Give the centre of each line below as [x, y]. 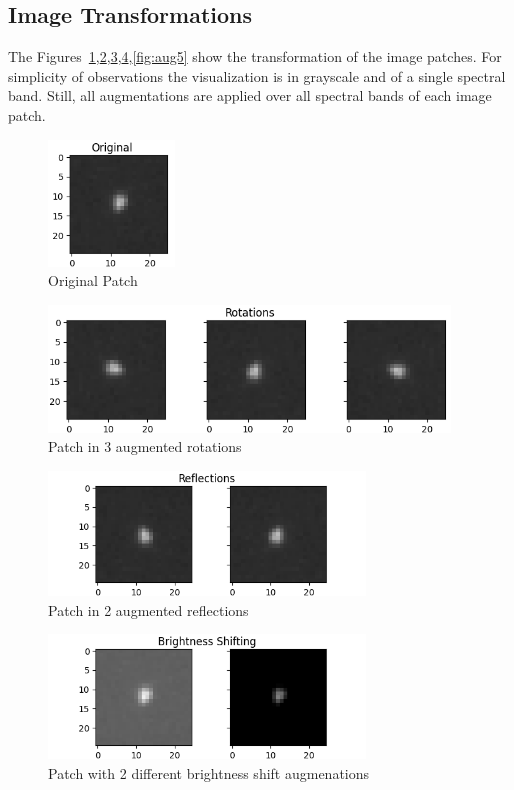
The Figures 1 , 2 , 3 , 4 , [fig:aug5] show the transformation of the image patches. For [255, 56]
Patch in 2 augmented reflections [148, 609]
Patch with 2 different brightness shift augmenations [209, 772]
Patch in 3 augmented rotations [145, 446]
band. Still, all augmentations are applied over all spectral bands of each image [250, 95]
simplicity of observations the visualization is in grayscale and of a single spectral [257, 75]
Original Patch [93, 280]
